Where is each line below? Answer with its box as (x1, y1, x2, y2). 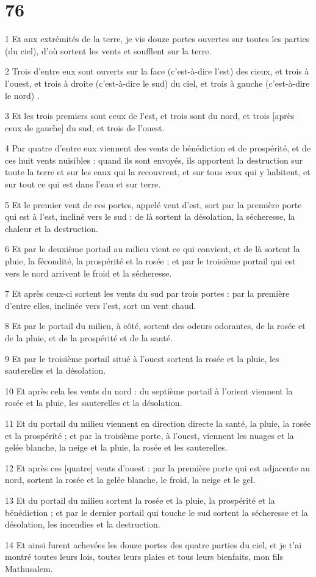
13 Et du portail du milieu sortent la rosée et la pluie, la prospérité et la (5, 493, 275, 506)
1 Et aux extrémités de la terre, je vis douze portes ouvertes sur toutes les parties (5, 32, 310, 45)
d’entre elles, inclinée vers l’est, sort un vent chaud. (5, 299, 196, 311)
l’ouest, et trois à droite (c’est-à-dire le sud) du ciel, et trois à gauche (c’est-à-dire (5, 76, 310, 89)
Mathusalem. (5, 562, 53, 575)
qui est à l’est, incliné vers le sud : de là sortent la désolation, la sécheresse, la (5, 210, 295, 223)
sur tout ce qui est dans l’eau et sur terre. (5, 178, 161, 191)
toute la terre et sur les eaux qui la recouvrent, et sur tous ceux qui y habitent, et (5, 165, 311, 178)
